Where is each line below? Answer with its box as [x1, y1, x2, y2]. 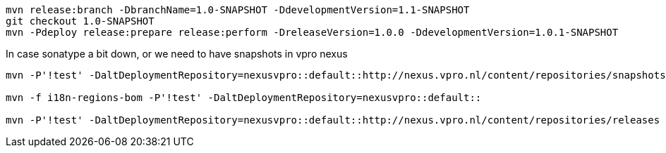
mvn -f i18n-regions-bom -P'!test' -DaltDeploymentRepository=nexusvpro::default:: [6, 92, 482, 103]
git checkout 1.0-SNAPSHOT [6, 15, 155, 27]
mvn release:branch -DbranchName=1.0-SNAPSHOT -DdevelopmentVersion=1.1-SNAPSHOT [6, 4, 470, 15]
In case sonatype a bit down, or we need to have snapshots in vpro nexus [6, 48, 348, 60]
